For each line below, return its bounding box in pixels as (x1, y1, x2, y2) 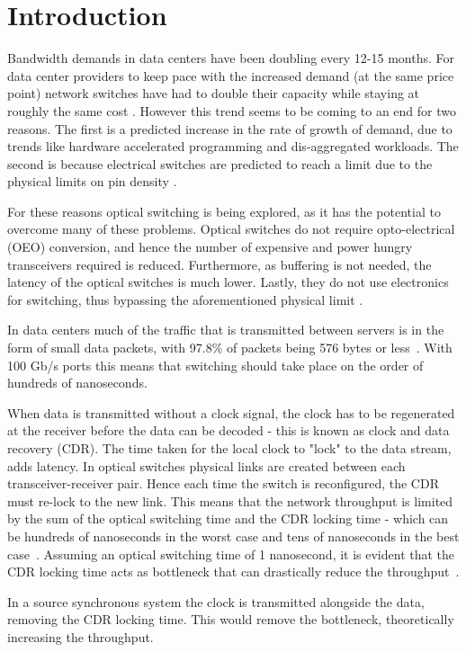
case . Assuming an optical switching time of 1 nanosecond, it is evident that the (7, 544, 455, 563)
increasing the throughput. (7, 627, 154, 646)
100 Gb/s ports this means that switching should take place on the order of (7, 355, 424, 374)
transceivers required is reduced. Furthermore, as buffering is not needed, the (7, 255, 432, 273)
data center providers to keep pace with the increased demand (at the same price (7, 66, 454, 85)
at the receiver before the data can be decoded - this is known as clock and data (7, 421, 450, 440)
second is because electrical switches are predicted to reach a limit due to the (7, 154, 433, 173)
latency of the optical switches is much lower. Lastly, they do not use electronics (7, 272, 449, 291)
